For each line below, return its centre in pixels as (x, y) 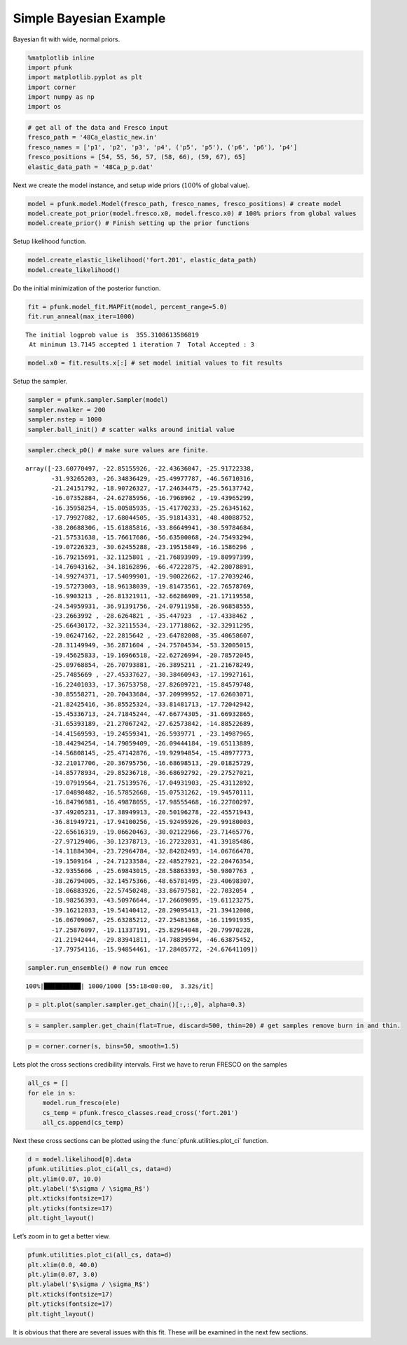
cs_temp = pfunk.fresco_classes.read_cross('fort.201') (140, 1113)
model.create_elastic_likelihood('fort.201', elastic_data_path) (142, 260)
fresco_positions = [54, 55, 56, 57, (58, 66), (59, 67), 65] (137, 157)
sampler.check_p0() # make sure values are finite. (118, 450)
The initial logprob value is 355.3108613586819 (112, 335)
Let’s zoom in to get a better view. (62, 1236)
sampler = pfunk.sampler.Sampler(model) (98, 400)
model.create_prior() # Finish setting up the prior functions (139, 223)
